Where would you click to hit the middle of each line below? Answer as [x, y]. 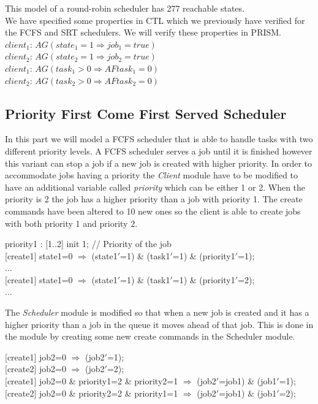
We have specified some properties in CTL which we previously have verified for [155, 20]
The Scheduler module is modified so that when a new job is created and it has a [157, 312]
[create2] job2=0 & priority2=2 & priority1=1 [92, 393]
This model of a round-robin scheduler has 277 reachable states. [125, 8]
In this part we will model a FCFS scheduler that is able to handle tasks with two [159, 139]
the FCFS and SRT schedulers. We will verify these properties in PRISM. [143, 32]
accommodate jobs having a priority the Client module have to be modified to [152, 175]
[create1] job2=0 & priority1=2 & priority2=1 [92, 381]
